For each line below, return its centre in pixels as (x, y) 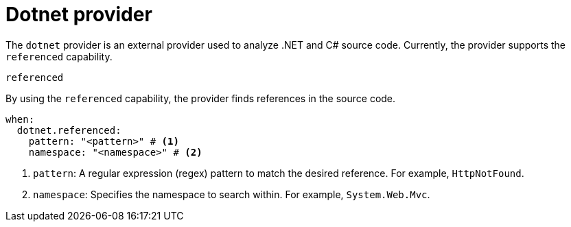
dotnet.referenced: (69, 130)
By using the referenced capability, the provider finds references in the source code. (201, 98)
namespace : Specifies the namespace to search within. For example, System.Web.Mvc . (232, 194)
